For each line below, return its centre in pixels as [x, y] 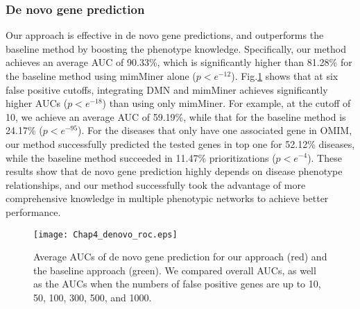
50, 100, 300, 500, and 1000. [93, 297]
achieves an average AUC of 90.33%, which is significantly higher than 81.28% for [179, 62]
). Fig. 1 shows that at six [285, 76]
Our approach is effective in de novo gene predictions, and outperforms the [165, 35]
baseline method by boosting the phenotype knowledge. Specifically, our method [176, 48]
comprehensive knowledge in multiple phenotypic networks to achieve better [167, 198]
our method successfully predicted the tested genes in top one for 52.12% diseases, [180, 143]
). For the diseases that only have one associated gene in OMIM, [215, 130]
